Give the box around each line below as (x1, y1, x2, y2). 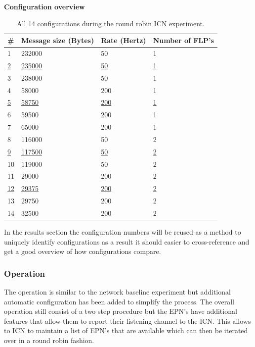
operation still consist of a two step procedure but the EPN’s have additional (4, 306, 237, 316)
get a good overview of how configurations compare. (4, 246, 161, 256)
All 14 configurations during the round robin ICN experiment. (17, 18, 205, 28)
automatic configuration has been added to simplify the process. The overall (4, 296, 234, 306)
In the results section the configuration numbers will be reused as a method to (4, 227, 241, 237)
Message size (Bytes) (21, 35, 94, 46)
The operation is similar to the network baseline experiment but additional (4, 287, 231, 297)
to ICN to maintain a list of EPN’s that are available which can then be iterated (4, 325, 248, 336)
